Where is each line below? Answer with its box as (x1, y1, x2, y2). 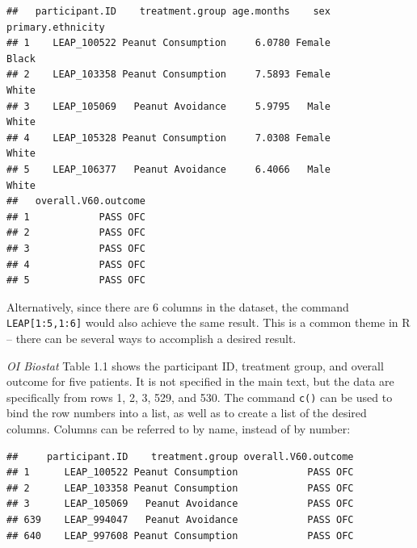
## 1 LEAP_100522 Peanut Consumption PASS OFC (6, 466, 354, 479)
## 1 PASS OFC (6, 211, 145, 223)
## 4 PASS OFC (6, 258, 145, 270)
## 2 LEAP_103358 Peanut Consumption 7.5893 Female (6, 69, 331, 81)
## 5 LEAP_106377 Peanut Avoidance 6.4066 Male (6, 163, 331, 175)
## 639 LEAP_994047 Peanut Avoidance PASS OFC (6, 513, 354, 525)
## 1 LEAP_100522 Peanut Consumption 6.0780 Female (6, 37, 331, 49)
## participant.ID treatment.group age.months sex (6, 6, 331, 17)
